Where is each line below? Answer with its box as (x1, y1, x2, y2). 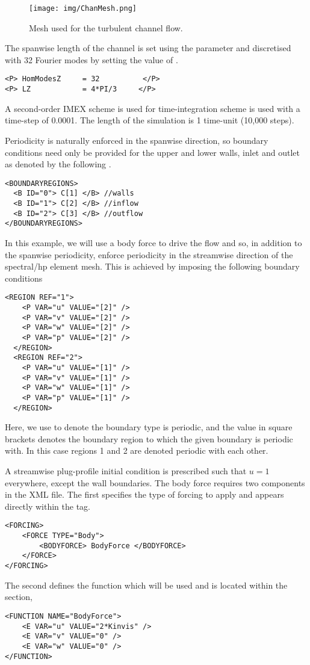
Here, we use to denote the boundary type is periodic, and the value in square (5, 421, 293, 433)
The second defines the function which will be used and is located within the (5, 578, 288, 591)
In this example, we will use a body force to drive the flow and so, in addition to (5, 237, 302, 249)
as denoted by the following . (5, 158, 111, 170)
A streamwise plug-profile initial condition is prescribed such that (5, 465, 247, 477)
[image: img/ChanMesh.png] (29, 4, 137, 13)
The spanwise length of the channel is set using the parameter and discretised (5, 42, 291, 54)
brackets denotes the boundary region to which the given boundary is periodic (5, 432, 293, 445)
